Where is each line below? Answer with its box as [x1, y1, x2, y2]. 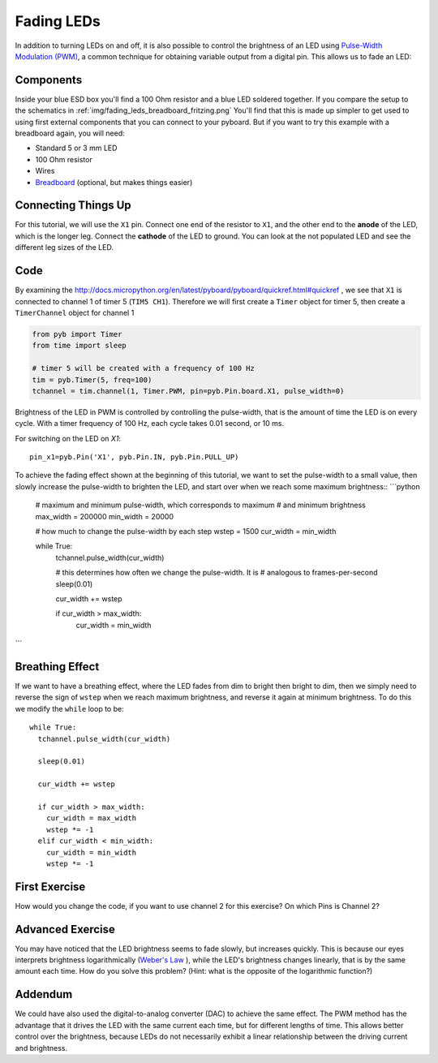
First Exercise [15, 880, 86, 893]
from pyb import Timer [32, 329, 122, 338]
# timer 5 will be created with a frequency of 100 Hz [32, 364, 255, 373]
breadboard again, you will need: [15, 128, 125, 138]
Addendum [15, 988, 73, 1001]
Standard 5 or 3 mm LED [35, 143, 118, 153]
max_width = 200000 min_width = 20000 [35, 511, 174, 521]
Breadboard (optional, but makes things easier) [35, 177, 193, 187]
